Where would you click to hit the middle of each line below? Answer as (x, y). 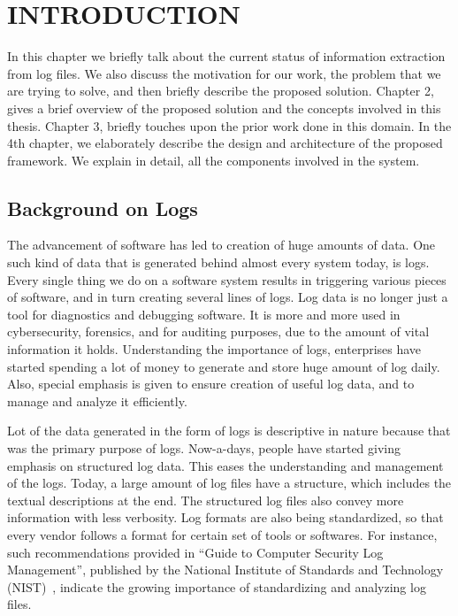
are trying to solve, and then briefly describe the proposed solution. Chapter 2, (221, 91)
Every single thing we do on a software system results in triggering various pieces (227, 279)
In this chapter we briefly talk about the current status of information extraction (226, 56)
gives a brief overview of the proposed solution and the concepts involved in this (224, 108)
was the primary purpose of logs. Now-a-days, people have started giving (204, 448)
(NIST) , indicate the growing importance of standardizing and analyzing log (217, 586)
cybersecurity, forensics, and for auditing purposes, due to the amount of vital (218, 331)
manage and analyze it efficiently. (97, 400)
